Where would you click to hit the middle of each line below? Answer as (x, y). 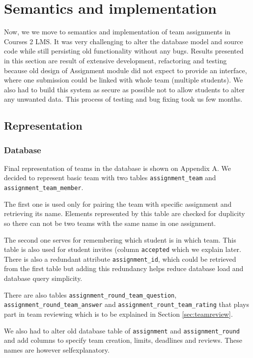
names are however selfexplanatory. (57, 349)
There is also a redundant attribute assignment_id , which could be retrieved (120, 259)
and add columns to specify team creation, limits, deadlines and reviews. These (123, 340)
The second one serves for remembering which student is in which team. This (120, 239)
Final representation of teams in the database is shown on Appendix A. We (117, 168)
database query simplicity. (43, 278)
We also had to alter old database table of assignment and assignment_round (122, 330)
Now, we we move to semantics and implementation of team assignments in (117, 32)
